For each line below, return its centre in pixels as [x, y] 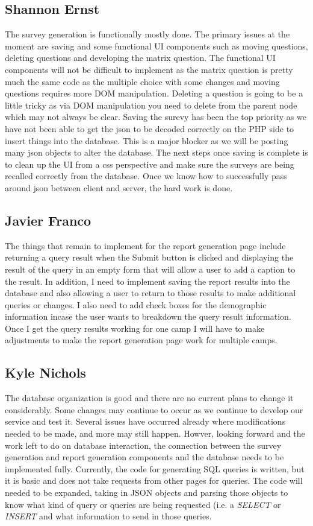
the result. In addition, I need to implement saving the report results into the [147, 281]
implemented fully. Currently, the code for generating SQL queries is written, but [155, 468]
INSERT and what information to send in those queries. [108, 516]
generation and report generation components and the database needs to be [144, 457]
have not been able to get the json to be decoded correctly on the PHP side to [150, 128]
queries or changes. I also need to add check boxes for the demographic [136, 304]
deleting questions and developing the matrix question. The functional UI [140, 58]
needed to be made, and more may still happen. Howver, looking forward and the [155, 433]
